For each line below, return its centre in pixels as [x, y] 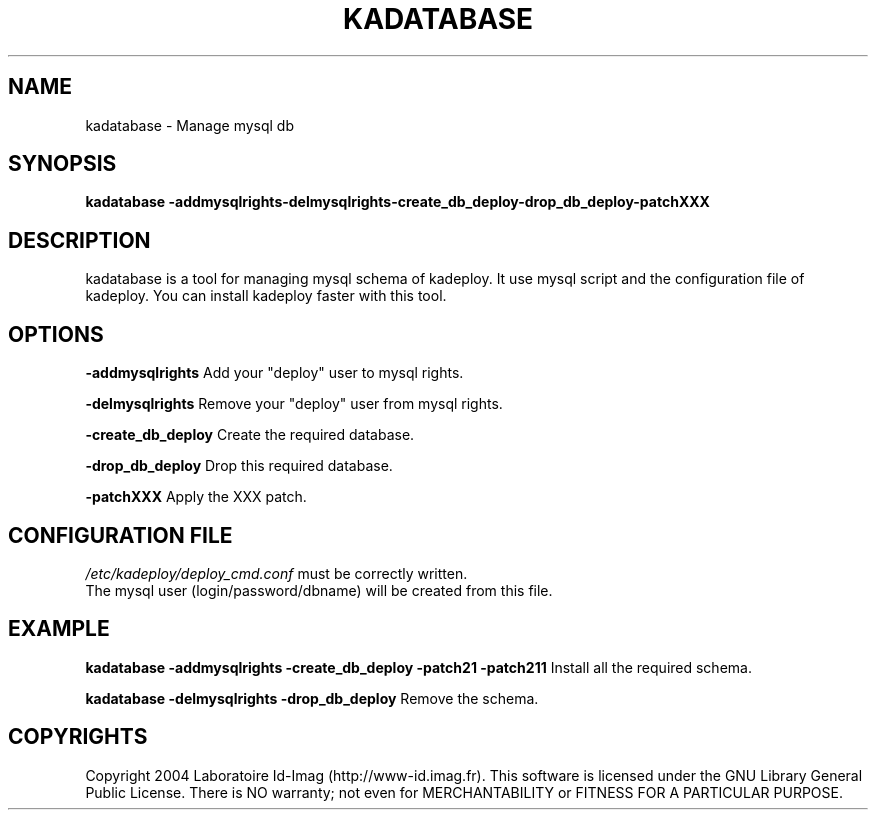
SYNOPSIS [62, 164]
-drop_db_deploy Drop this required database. [239, 466]
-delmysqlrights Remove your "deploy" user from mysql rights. [294, 404]
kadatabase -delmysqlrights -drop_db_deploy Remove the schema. [312, 698]
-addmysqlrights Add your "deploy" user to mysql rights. [274, 373]
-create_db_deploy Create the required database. [250, 435]
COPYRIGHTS [78, 737]
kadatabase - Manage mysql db [190, 125]
